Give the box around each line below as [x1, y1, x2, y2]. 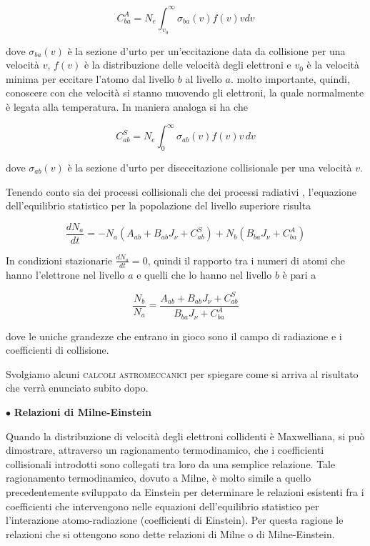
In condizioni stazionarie [6, 252, 113, 267]
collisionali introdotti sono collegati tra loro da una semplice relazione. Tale [6, 456, 336, 471]
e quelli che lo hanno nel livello [136, 267, 272, 282]
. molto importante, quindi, [230, 71, 350, 86]
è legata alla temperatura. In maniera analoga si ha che [6, 99, 248, 114]
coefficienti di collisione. [6, 342, 109, 357]
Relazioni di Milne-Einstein [14, 404, 151, 419]
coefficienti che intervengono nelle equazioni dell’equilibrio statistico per [6, 498, 319, 513]
